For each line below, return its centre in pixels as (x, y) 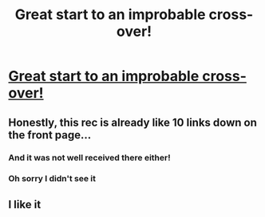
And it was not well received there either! (89, 157)
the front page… (50, 135)
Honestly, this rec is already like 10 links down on (132, 122)
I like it (25, 204)
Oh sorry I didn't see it (52, 179)
